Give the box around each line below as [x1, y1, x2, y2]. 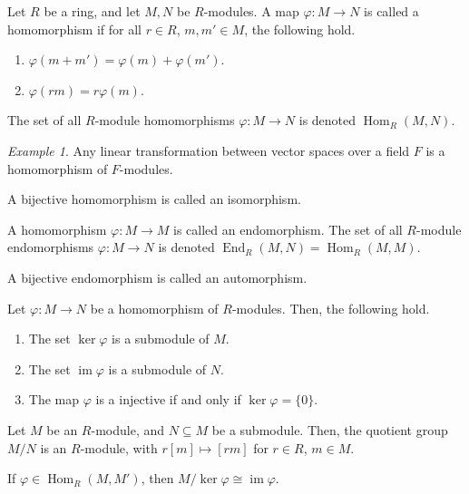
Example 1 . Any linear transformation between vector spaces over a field [7, 140, 410, 160]
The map [28, 390, 80, 409]
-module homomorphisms [94, 111, 235, 130]
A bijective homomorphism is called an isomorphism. [7, 189, 301, 208]
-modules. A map [203, 2, 299, 20]
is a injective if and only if [95, 390, 241, 409]
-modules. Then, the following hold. [231, 298, 430, 317]
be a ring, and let [44, 2, 141, 20]
